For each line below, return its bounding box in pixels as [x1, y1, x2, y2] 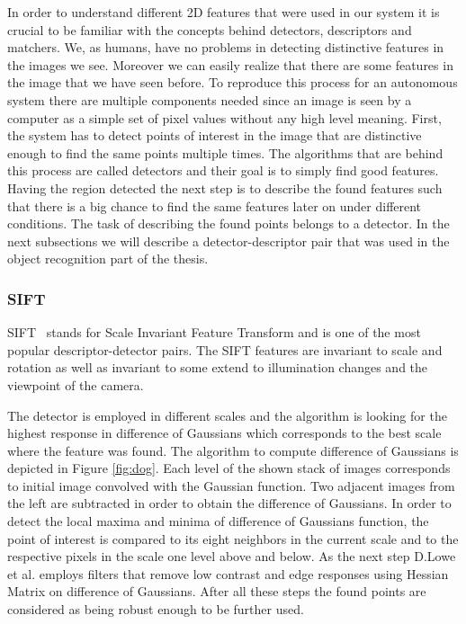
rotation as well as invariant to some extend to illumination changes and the [7, 358, 428, 377]
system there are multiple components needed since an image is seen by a [7, 90, 412, 109]
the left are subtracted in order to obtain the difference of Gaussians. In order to [7, 494, 452, 513]
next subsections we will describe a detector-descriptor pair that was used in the [7, 231, 450, 250]
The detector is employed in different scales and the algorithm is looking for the [7, 406, 447, 424]
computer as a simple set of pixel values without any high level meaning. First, [7, 108, 442, 127]
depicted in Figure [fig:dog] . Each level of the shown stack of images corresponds [7, 459, 451, 477]
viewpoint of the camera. [7, 375, 144, 394]
